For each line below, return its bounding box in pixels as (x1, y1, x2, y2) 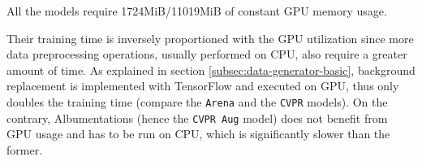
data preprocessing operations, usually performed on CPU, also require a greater (6, 46, 407, 63)
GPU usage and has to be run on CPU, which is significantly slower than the (6, 125, 390, 142)
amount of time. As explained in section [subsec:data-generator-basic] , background (6, 61, 416, 78)
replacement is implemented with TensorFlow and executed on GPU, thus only (6, 77, 399, 94)
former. (6, 141, 43, 158)
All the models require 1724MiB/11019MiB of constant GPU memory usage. (6, 2, 387, 19)
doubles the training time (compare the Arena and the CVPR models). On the (6, 93, 388, 110)
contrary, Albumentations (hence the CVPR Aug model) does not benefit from (6, 109, 388, 126)
